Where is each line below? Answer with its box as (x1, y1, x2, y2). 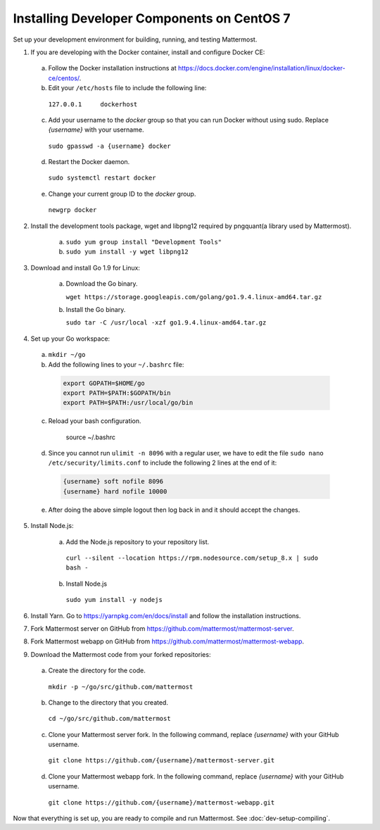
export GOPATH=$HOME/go (63, 379, 146, 387)
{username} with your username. (48, 125, 144, 134)
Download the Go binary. (65, 279, 138, 288)
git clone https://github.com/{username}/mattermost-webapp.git (48, 798, 275, 806)
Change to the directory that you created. (48, 698, 169, 707)
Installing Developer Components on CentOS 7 (13, 11, 291, 26)
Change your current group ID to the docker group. (48, 189, 196, 198)
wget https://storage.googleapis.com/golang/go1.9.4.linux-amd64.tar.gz (65, 293, 322, 301)
